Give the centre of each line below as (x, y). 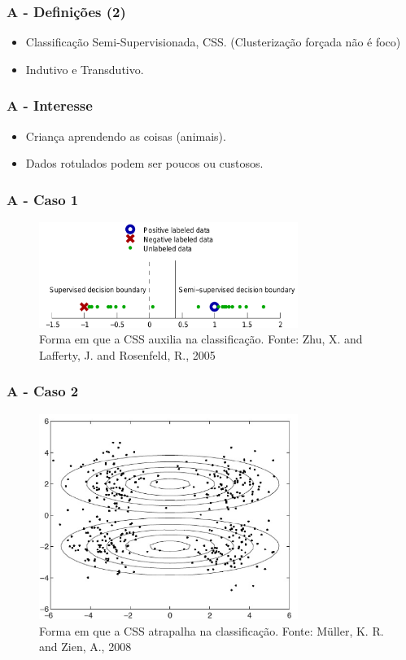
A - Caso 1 (43, 199)
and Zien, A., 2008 (85, 647)
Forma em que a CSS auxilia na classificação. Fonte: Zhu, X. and (201, 339)
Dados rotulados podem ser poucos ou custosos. (144, 163)
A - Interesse (50, 105)
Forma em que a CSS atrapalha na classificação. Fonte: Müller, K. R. (212, 630)
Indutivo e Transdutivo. (85, 69)
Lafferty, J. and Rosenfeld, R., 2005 (127, 354)
